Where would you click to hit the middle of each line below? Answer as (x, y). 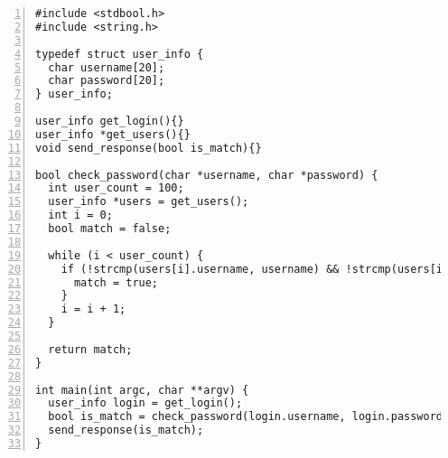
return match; (90, 349)
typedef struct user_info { (120, 54)
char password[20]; (107, 81)
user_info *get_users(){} (113, 134)
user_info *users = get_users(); (149, 202)
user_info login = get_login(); (145, 403)
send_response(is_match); (126, 430)
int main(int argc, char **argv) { (142, 390)
